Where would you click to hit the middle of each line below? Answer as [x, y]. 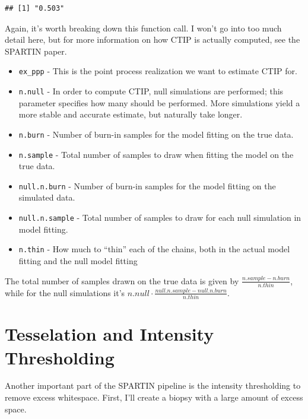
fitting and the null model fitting [78, 260]
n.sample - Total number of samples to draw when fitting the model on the [156, 154]
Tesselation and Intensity [109, 334]
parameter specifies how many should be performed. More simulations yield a [159, 102]
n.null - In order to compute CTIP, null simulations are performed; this [151, 91]
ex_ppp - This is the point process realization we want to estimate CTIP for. [158, 71]
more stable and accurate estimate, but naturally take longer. [131, 114]
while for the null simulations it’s [65, 292]
